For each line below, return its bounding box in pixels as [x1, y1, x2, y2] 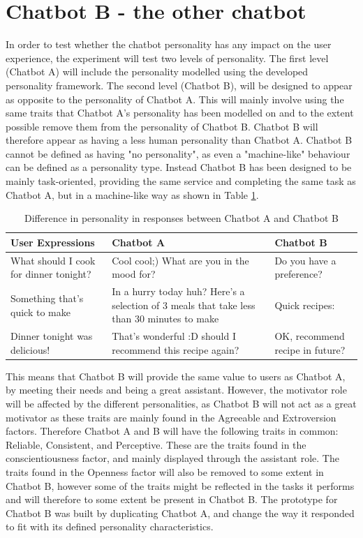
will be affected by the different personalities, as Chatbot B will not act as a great [6, 396, 357, 411]
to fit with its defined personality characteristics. [6, 519, 214, 534]
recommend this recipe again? [112, 342, 239, 357]
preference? [274, 267, 323, 281]
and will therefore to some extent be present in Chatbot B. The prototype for [6, 492, 338, 507]
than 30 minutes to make [112, 311, 219, 326]
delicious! [10, 342, 50, 357]
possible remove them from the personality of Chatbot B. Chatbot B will [6, 119, 318, 133]
